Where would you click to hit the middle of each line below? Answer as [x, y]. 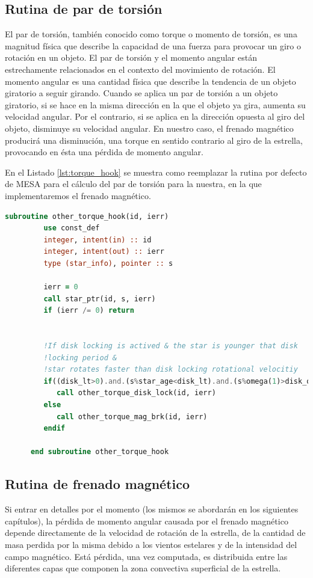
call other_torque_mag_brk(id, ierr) [132, 417]
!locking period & [80, 358]
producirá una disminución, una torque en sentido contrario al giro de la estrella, [154, 140]
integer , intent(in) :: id [98, 240]
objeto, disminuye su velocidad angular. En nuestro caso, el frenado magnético [149, 128]
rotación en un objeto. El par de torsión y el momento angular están [131, 57]
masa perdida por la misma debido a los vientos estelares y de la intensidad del [151, 544]
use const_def [72, 228]
